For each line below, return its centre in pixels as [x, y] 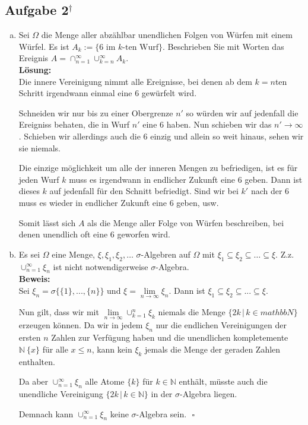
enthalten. [37, 361]
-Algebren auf [166, 254]
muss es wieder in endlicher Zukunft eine [93, 202]
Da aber [34, 381]
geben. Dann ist [274, 179]
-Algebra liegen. [209, 393]
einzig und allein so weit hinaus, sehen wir [227, 136]
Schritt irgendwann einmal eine [75, 93]
